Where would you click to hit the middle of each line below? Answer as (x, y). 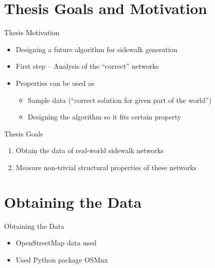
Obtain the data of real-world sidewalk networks (90, 150)
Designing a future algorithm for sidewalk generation (96, 49)
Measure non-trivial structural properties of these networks (106, 167)
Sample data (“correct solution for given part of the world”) (119, 100)
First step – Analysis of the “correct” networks (87, 66)
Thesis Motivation (32, 32)
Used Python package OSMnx (62, 259)
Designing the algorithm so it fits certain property (104, 117)
